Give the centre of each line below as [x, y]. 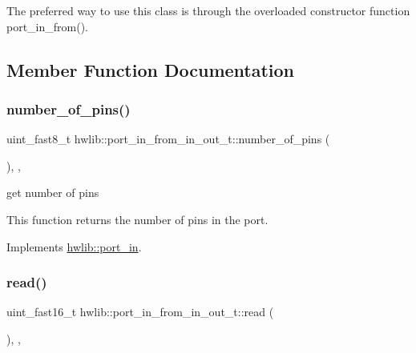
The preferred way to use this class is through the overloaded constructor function [208, 10]
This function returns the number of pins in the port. [137, 219]
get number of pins [53, 193]
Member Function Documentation [151, 69]
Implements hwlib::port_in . [74, 246]
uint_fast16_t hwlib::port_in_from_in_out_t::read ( [140, 312]
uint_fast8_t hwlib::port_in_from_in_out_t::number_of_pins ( [168, 139]
